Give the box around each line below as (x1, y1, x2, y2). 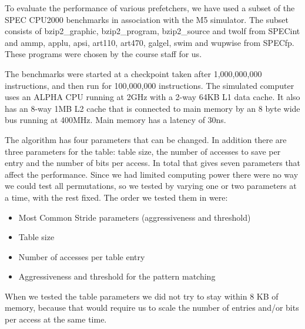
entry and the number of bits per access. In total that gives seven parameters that (5, 157, 301, 169)
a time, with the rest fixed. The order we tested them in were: (5, 191, 228, 203)
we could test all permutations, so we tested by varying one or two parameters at (5, 180, 297, 192)
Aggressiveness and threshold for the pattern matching (18, 270, 216, 283)
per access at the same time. (5, 313, 107, 325)
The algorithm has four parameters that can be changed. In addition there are (5, 133, 287, 145)
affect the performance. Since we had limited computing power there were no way (5, 168, 299, 180)
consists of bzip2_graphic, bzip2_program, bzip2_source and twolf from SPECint (5, 25, 300, 37)
